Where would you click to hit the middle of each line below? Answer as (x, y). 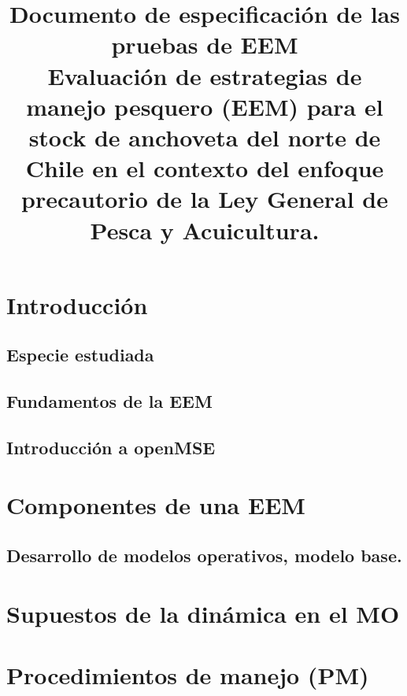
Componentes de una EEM (156, 505)
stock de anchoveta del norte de (205, 137)
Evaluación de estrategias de (205, 75)
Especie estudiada (80, 355)
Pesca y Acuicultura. (205, 230)
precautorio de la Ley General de (205, 199)
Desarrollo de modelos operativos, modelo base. (204, 555)
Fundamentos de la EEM (109, 401)
